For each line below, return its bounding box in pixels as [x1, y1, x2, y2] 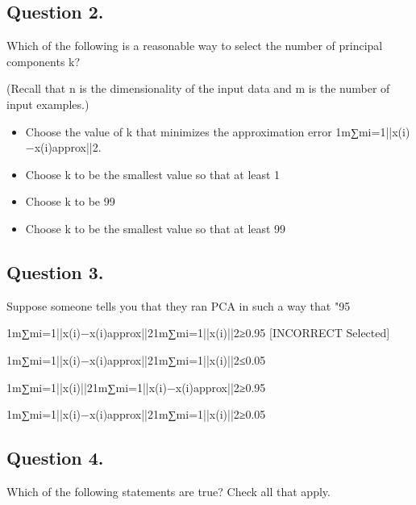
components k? [6, 52, 81, 69]
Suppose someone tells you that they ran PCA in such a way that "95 [6, 297, 351, 314]
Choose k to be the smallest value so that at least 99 [25, 219, 286, 236]
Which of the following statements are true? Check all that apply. [6, 482, 331, 499]
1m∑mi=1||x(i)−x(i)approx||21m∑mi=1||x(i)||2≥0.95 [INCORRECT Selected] [6, 324, 390, 341]
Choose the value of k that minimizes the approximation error [25, 123, 332, 140]
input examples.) [6, 95, 89, 112]
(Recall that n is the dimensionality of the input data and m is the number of [6, 80, 390, 97]
